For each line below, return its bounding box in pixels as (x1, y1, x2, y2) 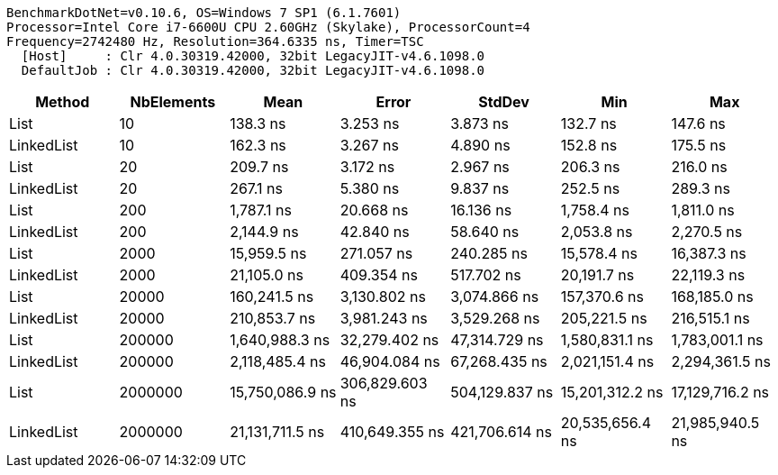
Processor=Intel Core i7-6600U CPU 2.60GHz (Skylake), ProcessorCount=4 (6, 20, 530, 34)
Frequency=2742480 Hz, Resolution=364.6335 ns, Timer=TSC (6, 34, 424, 49)
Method (35, 93, 90, 111)
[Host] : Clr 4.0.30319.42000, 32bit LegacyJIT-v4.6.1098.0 (21, 49, 485, 63)
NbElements (130, 93, 216, 111)
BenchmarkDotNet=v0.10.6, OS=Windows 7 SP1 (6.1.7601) (6, 5, 402, 20)
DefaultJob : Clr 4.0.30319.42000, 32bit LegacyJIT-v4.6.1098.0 (21, 63, 485, 78)
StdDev (478, 93, 529, 111)
